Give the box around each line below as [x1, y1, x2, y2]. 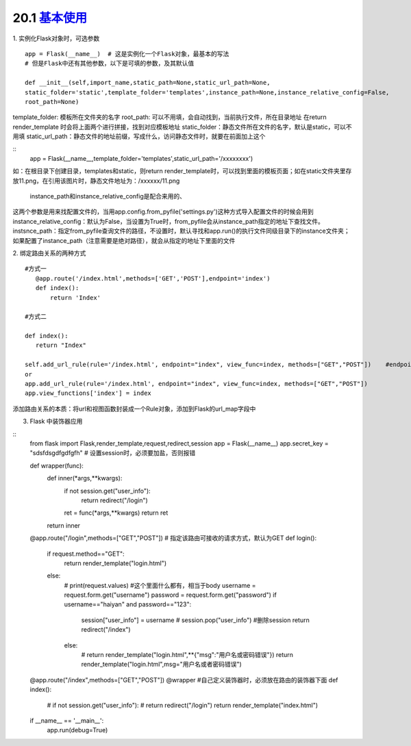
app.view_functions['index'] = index [25, 389, 152, 397]
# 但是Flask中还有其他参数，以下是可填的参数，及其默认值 [25, 60, 195, 68]
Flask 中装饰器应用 [29, 417, 83, 426]
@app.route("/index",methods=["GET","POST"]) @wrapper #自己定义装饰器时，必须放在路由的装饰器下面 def [29, 676, 338, 684]
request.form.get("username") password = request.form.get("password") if [64, 591, 277, 599]
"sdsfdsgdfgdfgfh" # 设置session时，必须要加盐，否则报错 [29, 449, 196, 457]
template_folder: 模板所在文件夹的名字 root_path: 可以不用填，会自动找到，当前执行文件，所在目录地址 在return [12, 113, 327, 121]
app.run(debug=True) [47, 726, 108, 734]
